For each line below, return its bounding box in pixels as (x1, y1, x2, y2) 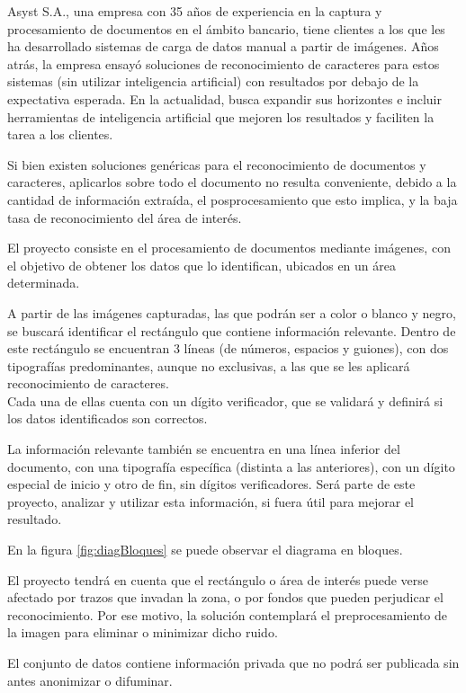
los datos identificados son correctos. (7, 409, 208, 428)
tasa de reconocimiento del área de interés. (7, 208, 242, 227)
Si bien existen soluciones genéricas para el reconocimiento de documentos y (7, 155, 426, 173)
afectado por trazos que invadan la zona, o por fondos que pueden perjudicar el (7, 588, 444, 607)
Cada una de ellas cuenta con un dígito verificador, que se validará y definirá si (7, 391, 444, 410)
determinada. (7, 273, 80, 292)
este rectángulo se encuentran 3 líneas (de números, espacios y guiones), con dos (7, 339, 449, 358)
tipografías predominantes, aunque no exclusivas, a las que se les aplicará (7, 356, 410, 375)
